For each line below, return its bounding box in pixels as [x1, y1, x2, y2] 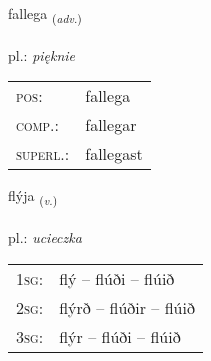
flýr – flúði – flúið [59, 324, 181, 348]
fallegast [85, 142, 143, 166]
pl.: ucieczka [8, 227, 82, 248]
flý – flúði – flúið [59, 266, 175, 290]
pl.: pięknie [8, 44, 76, 65]
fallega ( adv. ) [8, 3, 82, 26]
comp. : [16, 113, 59, 137]
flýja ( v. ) [8, 185, 58, 209]
